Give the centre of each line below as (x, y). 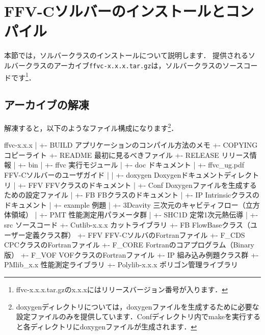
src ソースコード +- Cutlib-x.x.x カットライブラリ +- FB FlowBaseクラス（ (127, 225)
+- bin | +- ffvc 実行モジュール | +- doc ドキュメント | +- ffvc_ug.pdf (131, 165)
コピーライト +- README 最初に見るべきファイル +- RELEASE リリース (127, 155)
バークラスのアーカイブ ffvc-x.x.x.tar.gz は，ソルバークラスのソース (127, 65)
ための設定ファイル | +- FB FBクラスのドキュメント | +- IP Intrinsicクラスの (132, 195)
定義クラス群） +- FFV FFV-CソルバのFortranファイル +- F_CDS (135, 234)
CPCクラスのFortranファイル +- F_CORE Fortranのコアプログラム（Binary (129, 245)
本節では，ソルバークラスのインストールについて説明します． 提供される (126, 55)
